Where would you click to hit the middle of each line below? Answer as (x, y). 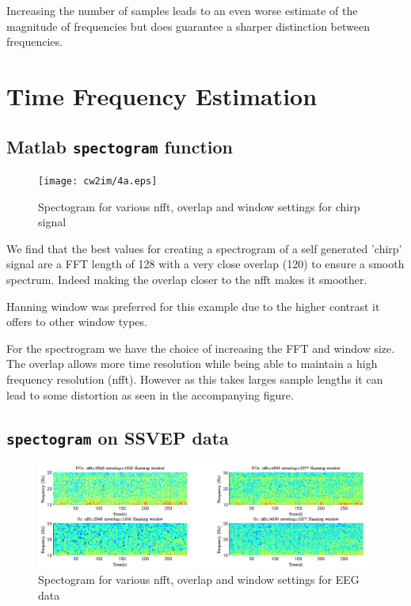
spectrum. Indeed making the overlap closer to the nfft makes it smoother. (187, 279)
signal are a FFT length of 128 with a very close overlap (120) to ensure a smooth (205, 264)
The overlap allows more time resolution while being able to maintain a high (192, 364)
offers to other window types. (77, 322)
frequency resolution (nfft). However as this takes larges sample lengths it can (195, 379)
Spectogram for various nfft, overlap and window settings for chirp (199, 206)
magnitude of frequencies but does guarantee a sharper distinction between (188, 26)
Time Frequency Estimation (162, 95)
